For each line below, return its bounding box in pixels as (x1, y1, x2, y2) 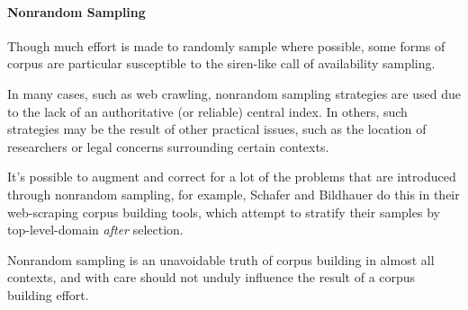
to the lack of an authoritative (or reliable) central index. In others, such (7, 102, 408, 120)
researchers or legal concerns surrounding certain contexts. (7, 137, 329, 155)
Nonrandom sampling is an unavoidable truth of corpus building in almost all (7, 250, 435, 269)
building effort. (7, 285, 89, 304)
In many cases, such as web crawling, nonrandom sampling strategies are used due (7, 84, 461, 102)
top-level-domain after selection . (7, 220, 184, 239)
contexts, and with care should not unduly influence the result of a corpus (7, 268, 416, 287)
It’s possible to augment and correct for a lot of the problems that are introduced (7, 167, 456, 186)
